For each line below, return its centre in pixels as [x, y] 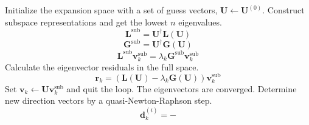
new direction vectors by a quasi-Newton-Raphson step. [109, 100]
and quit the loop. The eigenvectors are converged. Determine [182, 88]
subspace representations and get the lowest [86, 22]
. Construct [283, 10]
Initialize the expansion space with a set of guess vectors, [111, 10]
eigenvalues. [200, 22]
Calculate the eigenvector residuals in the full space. [102, 66]
